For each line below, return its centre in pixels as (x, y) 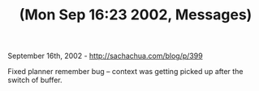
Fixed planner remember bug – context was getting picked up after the (125, 72)
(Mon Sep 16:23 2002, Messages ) (136, 15)
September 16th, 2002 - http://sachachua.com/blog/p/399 (106, 56)
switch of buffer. (35, 80)
